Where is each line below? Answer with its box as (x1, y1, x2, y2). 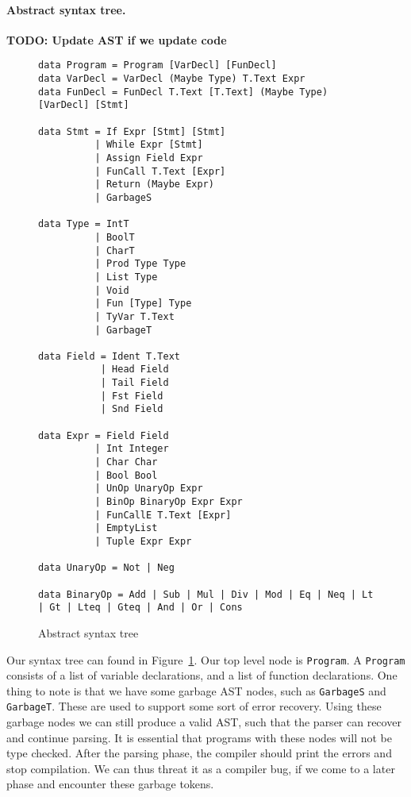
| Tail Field (100, 377, 169, 389)
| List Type (94, 271, 158, 283)
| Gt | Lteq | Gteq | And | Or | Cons (38, 602, 243, 614)
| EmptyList (94, 522, 158, 534)
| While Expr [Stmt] (94, 139, 203, 151)
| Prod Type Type (94, 258, 186, 270)
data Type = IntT (38, 218, 129, 230)
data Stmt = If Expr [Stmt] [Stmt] (38, 125, 226, 137)
